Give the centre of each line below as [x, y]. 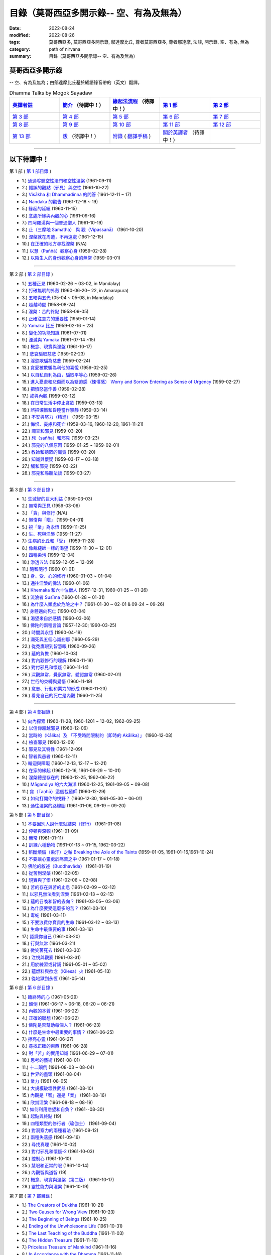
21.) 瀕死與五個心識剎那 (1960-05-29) [61, 639]
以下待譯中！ [29, 159]
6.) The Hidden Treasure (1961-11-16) [60, 1240]
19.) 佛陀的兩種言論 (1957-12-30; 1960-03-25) [69, 625]
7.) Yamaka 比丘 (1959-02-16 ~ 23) [58, 326]
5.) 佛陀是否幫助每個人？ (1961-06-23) [61, 1025]
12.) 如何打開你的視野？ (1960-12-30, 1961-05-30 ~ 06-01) [82, 799]
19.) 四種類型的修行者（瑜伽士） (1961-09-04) [69, 1123]
